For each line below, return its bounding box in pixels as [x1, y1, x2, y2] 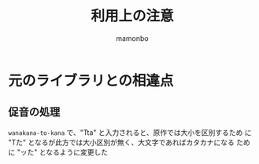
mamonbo [115, 33, 150, 43]
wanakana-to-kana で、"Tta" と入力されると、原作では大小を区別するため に [8, 127, 252, 137]
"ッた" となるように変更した [17, 147, 109, 157]
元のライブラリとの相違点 [8, 71, 174, 89]
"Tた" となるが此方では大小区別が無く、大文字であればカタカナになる [8, 137, 235, 147]
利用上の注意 [90, 7, 174, 25]
